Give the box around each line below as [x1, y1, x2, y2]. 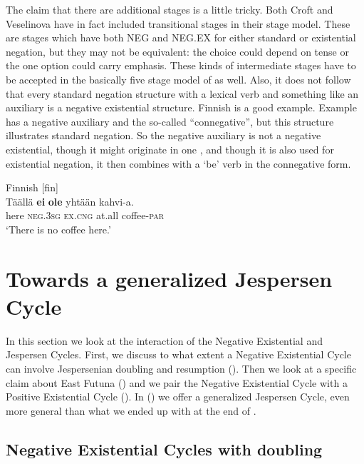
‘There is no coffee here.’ [6, 221, 111, 236]
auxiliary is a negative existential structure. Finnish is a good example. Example [6, 100, 357, 115]
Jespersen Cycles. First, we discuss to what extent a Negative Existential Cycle [6, 347, 351, 362]
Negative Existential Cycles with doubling [6, 438, 323, 460]
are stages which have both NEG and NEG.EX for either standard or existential [6, 30, 356, 45]
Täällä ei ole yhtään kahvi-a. [6, 193, 134, 208]
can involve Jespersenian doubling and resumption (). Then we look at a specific [6, 361, 357, 375]
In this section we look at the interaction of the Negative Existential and [6, 333, 323, 348]
